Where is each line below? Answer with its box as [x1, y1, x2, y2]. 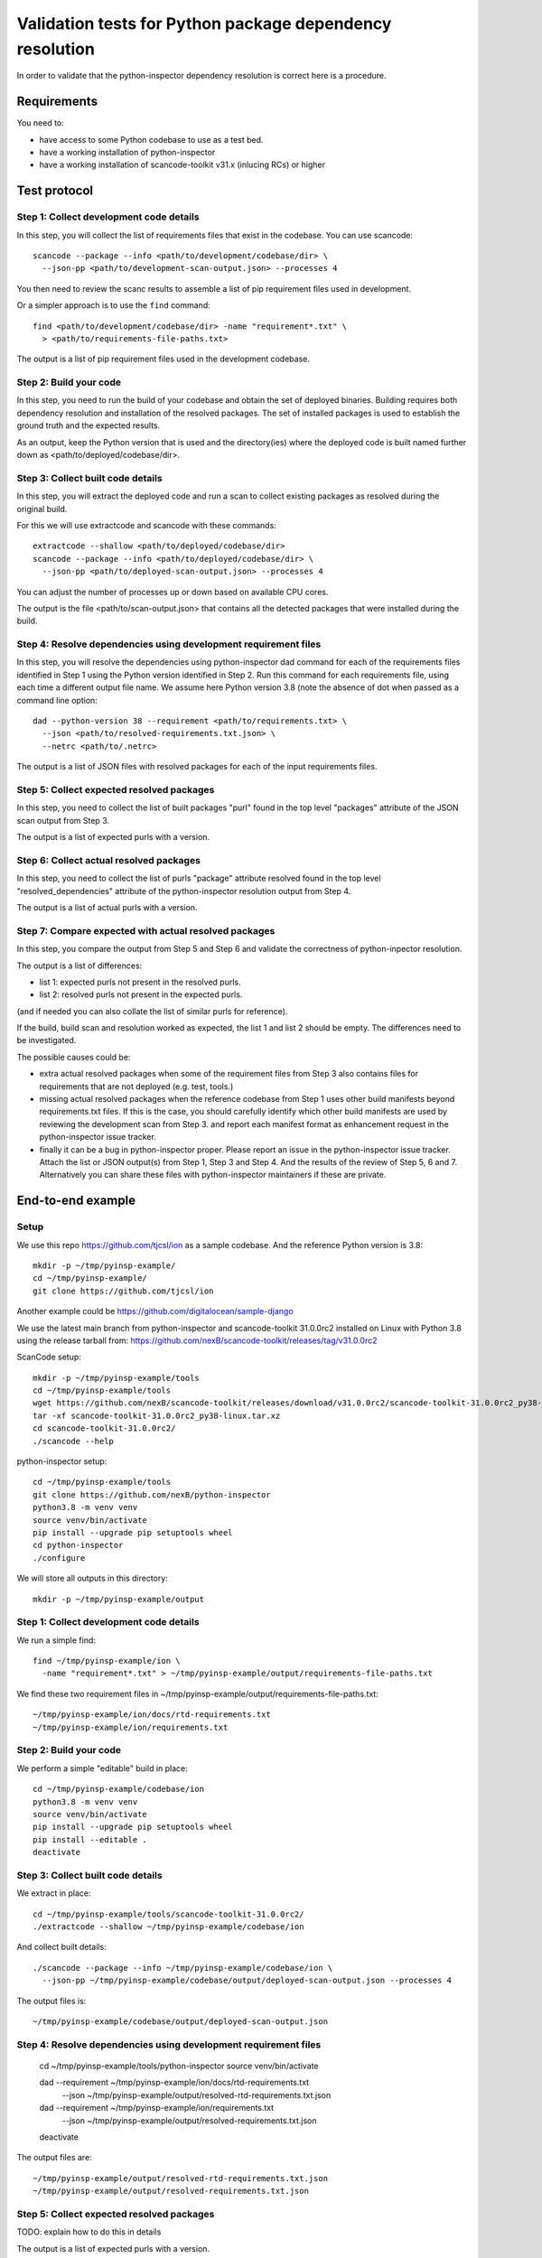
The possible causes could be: [16, 1051, 131, 1062]
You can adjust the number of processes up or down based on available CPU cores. [16, 586, 329, 597]
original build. [16, 503, 68, 514]
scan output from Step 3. [16, 815, 110, 826]
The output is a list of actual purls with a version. [16, 902, 198, 912]
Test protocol [16, 183, 94, 199]
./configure [33, 1553, 86, 1563]
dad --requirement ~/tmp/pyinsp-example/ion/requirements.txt [39, 2103, 275, 2113]
